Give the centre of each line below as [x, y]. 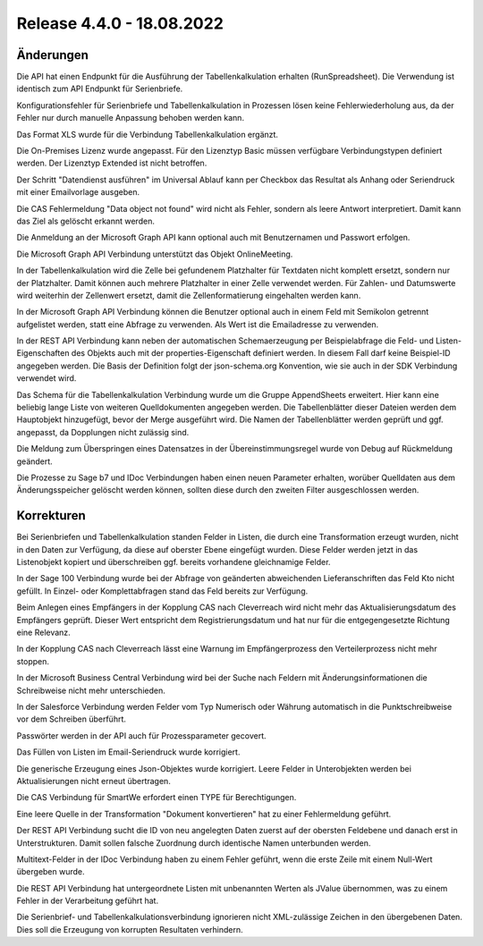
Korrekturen [51, 515]
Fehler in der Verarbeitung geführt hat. [88, 901]
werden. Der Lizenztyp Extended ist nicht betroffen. [112, 163]
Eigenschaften [43, 353]
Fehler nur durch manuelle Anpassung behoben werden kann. [131, 118]
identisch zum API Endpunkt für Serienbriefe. [100, 89]
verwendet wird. [47, 378]
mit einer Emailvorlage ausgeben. [78, 192]
